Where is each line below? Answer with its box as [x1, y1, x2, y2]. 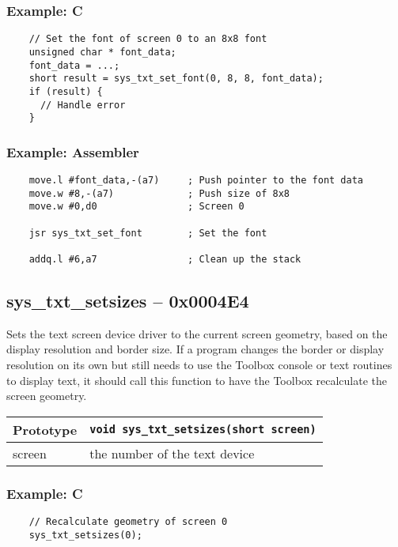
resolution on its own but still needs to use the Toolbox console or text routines [6, 356, 392, 373]
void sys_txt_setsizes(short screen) [89, 423, 317, 436]
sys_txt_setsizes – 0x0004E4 [6, 289, 249, 313]
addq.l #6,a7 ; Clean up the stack [28, 253, 301, 265]
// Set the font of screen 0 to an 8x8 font [28, 33, 267, 45]
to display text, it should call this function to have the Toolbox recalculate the [6, 372, 387, 388]
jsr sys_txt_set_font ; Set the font [28, 227, 267, 239]
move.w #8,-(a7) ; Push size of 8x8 [28, 187, 290, 199]
